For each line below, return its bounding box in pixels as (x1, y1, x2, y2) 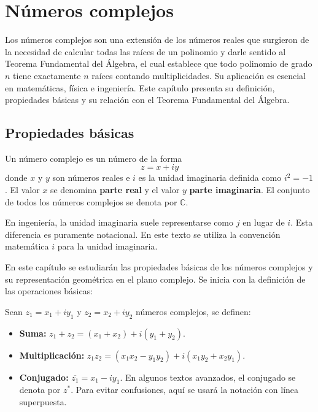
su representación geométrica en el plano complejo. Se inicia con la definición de (5, 272, 306, 285)
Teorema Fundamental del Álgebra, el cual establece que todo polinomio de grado (5, 57, 312, 70)
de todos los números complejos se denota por (5, 195, 177, 208)
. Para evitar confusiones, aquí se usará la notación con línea (71, 383, 299, 396)
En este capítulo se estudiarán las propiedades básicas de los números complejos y (5, 261, 313, 273)
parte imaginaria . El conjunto (189, 183, 310, 196)
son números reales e (52, 171, 130, 184)
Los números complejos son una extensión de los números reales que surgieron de (5, 33, 309, 46)
